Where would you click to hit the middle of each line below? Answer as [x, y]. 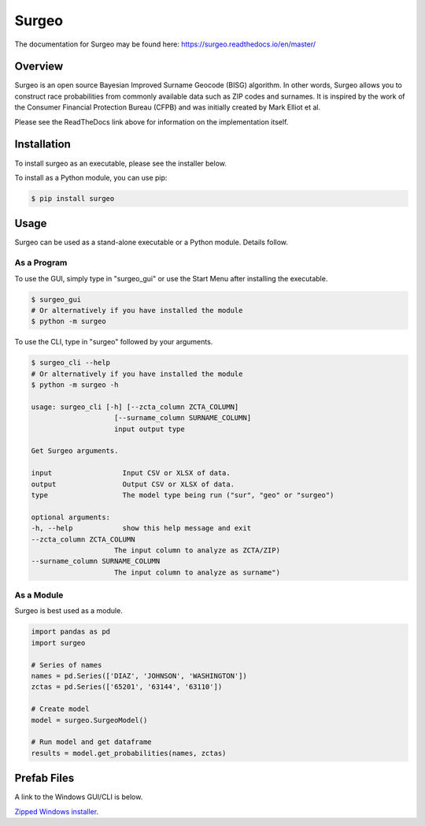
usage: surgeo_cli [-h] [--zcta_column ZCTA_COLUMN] [135, 407]
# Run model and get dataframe [92, 742]
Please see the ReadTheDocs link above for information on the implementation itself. [152, 121]
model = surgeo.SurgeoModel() [89, 720]
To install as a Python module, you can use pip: [91, 177]
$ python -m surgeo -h [75, 385]
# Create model [60, 709]
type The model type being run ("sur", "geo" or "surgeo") [183, 495]
